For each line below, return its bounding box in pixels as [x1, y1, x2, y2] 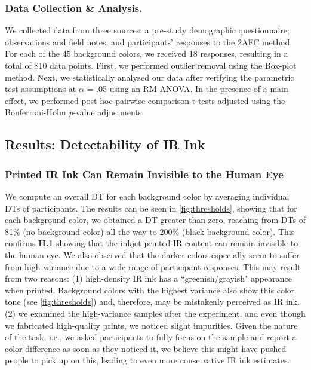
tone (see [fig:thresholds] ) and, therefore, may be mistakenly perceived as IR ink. [5, 295, 300, 308]
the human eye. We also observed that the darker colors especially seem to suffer [5, 248, 300, 261]
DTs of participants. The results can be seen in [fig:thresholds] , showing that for [5, 201, 297, 214]
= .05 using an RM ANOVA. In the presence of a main [87, 82, 288, 95]
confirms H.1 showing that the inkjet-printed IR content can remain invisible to [5, 237, 298, 249]
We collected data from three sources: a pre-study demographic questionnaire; [5, 24, 290, 36]
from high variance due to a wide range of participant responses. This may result [5, 260, 301, 273]
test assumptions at [5, 82, 76, 95]
